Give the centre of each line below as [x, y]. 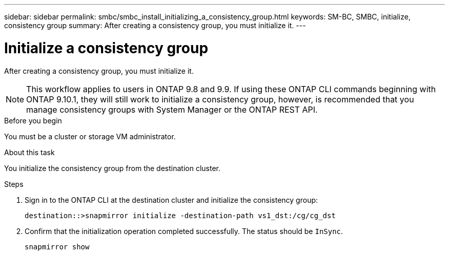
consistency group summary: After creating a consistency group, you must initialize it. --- [155, 25]
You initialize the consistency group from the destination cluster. [113, 168]
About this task [29, 152]
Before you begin [33, 120]
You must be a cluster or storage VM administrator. [90, 136]
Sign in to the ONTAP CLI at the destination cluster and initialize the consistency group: [171, 200]
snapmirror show [57, 247]
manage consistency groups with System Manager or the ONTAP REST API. [172, 109]
